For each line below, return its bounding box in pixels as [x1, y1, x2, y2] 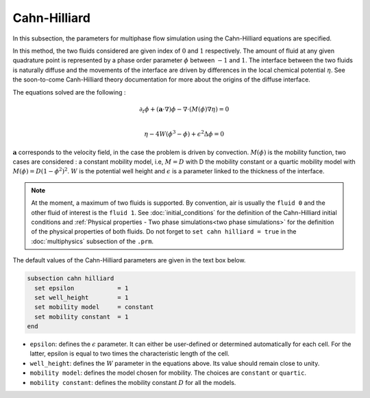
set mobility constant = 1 [34, 312, 129, 321]
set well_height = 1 [34, 293, 129, 301]
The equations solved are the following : [12, 88, 126, 96]
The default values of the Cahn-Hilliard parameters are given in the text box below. [12, 256, 246, 264]
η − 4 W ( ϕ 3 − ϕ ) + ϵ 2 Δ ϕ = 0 [144, 129, 225, 138]
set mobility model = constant [34, 303, 154, 311]
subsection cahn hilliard [27, 275, 114, 282]
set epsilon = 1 [34, 284, 129, 292]
